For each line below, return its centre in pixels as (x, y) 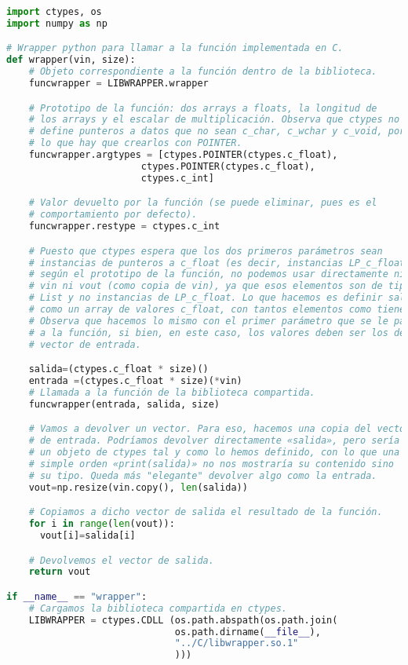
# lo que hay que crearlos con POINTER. (135, 143)
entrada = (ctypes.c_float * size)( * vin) (135, 381)
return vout (60, 572)
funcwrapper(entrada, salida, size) (124, 404)
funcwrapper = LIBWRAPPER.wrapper (118, 84)
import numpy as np (57, 23)
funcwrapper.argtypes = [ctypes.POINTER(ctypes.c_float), (183, 155)
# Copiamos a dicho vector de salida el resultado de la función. (206, 512)
